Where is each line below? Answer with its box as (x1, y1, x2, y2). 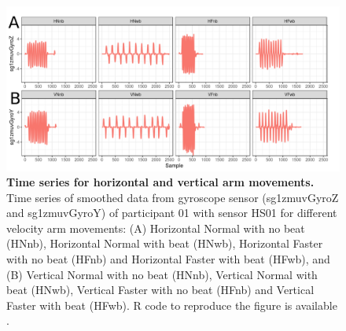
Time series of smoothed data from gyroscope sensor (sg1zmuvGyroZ (6, 189, 339, 205)
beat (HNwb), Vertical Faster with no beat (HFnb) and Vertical (6, 281, 315, 298)
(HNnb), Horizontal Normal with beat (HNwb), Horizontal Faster (6, 235, 323, 252)
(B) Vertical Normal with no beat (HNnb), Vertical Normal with (6, 266, 318, 282)
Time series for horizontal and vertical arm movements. (6, 174, 315, 190)
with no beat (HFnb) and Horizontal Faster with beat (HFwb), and (6, 251, 330, 267)
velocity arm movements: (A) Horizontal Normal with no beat (6, 219, 305, 236)
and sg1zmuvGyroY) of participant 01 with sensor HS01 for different (6, 204, 337, 221)
